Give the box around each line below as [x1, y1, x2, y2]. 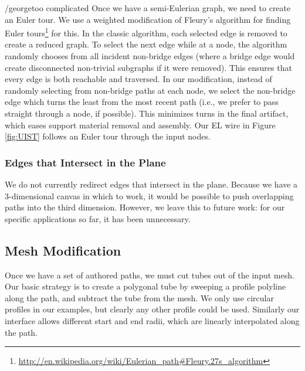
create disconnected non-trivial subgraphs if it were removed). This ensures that [5, 61, 292, 73]
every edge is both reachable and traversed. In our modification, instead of [5, 73, 272, 85]
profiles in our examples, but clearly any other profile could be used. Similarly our [5, 303, 300, 315]
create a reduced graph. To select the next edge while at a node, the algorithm [5, 38, 287, 50]
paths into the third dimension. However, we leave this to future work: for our [5, 201, 285, 213]
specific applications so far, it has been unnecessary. [5, 212, 191, 224]
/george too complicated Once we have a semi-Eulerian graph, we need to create [5, 2, 291, 13]
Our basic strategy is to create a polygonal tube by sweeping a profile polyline [5, 280, 286, 292]
